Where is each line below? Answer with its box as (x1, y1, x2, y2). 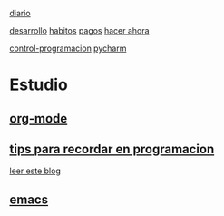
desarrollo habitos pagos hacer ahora (9, 25, 150, 35)
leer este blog (9, 165, 61, 176)
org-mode (9, 111, 68, 126)
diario (9, 8, 32, 18)
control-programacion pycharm (9, 43, 127, 54)
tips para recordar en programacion (9, 141, 215, 157)
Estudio (9, 74, 68, 95)
